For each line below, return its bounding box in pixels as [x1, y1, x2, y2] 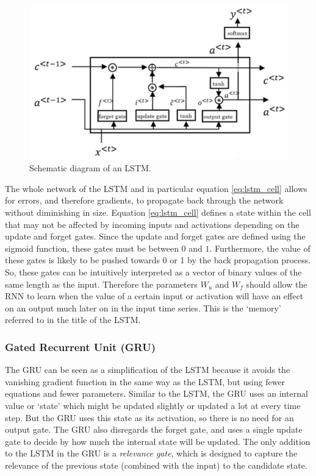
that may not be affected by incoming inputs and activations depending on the [5, 218, 300, 230]
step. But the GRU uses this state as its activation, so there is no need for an [5, 411, 294, 424]
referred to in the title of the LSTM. [5, 313, 141, 326]
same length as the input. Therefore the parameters [5, 277, 198, 290]
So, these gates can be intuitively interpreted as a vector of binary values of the [5, 266, 302, 279]
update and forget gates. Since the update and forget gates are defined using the [5, 230, 306, 243]
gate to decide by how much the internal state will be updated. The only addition [5, 435, 311, 447]
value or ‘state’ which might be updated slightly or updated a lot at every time [5, 399, 301, 411]
